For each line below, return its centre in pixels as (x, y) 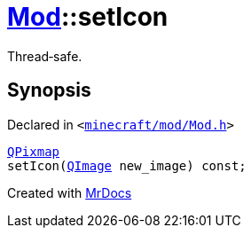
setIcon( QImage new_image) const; (127, 165)
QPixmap (34, 151)
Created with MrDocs (70, 192)
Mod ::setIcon (88, 17)
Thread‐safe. (45, 56)
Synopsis (49, 90)
